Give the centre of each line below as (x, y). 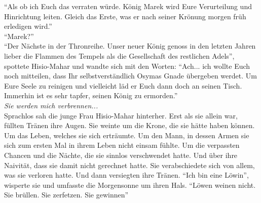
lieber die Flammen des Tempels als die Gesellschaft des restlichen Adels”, (119, 55)
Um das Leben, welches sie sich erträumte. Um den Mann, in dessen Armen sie (127, 135)
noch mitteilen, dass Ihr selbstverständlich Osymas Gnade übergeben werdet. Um (130, 76)
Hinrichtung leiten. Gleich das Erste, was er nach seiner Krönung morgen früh (125, 16)
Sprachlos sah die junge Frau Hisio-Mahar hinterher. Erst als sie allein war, (121, 115)
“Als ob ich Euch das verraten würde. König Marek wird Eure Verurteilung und (128, 6)
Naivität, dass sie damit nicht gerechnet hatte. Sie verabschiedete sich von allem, (129, 165)
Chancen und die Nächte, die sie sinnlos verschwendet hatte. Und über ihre (121, 155)
